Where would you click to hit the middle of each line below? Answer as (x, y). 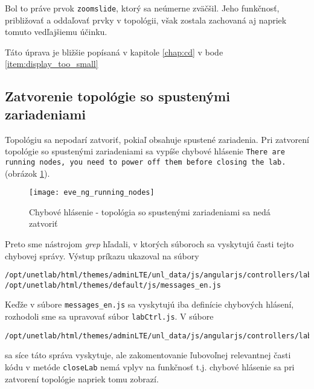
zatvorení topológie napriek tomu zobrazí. (82, 378)
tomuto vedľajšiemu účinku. (56, 32)
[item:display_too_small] (52, 64)
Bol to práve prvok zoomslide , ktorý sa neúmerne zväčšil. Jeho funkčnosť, (142, 8)
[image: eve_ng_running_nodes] (92, 193)
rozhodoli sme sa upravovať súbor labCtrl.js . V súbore (109, 316)
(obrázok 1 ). (27, 173)
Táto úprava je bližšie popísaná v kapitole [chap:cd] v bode (114, 52)
